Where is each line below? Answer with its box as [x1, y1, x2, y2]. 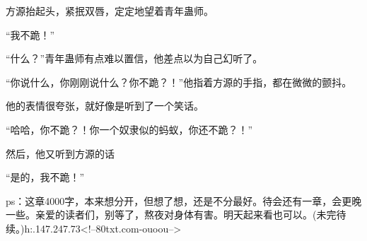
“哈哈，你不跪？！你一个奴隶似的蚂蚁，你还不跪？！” [6, 122, 253, 136]
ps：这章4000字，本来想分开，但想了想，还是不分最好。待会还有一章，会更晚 [6, 193, 362, 208]
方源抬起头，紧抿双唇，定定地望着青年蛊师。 [6, 4, 214, 18]
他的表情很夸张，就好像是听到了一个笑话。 [6, 98, 204, 113]
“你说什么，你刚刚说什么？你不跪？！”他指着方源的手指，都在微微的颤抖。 [6, 74, 352, 89]
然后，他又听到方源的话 [6, 146, 115, 160]
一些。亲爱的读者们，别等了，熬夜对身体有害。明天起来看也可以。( [6, 207, 317, 222]
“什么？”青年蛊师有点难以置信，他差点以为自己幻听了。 [6, 51, 263, 66]
